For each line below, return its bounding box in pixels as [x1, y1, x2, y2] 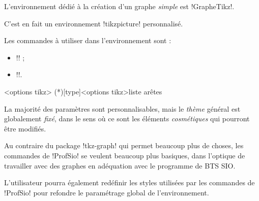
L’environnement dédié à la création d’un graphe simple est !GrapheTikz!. [4, 1, 235, 11]
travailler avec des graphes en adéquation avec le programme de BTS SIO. [4, 160, 236, 171]
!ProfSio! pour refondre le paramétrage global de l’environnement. [4, 187, 209, 197]
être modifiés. [4, 123, 46, 133]
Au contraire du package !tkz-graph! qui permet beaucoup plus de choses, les [4, 140, 244, 151]
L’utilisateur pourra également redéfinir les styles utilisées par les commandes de [4, 177, 255, 188]
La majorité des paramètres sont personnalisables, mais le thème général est [4, 103, 241, 114]
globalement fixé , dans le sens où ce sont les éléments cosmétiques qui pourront [4, 113, 250, 124]
